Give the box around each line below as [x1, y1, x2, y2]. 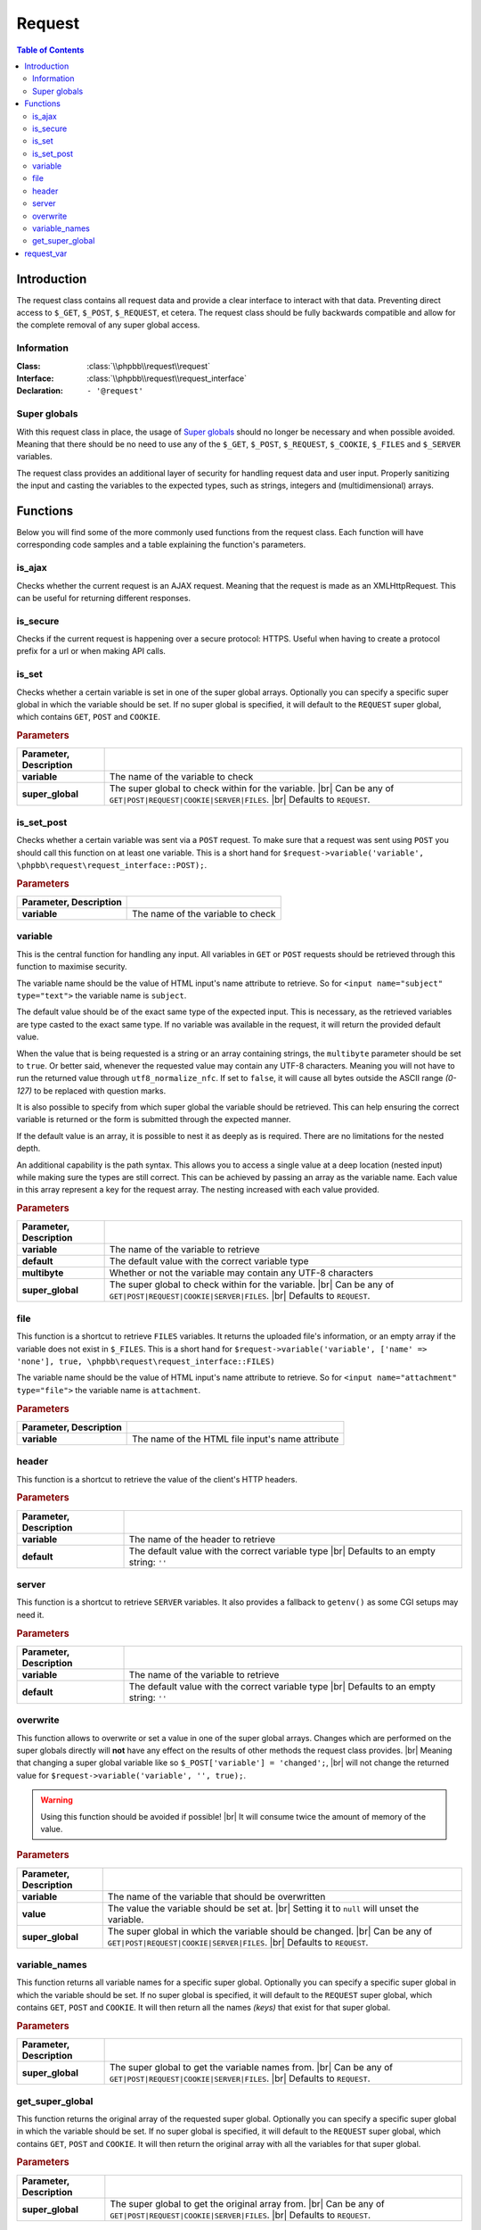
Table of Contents [16, 45, 85, 55]
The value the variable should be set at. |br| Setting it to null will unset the [107, 1902, 420, 1914]
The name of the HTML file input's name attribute [132, 1433, 339, 1445]
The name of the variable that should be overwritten [107, 1890, 326, 1903]
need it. [16, 1609, 45, 1620]
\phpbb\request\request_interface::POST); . [16, 859, 208, 870]
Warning [40, 1795, 73, 1805]
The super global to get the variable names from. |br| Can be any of [109, 2061, 394, 2074]
